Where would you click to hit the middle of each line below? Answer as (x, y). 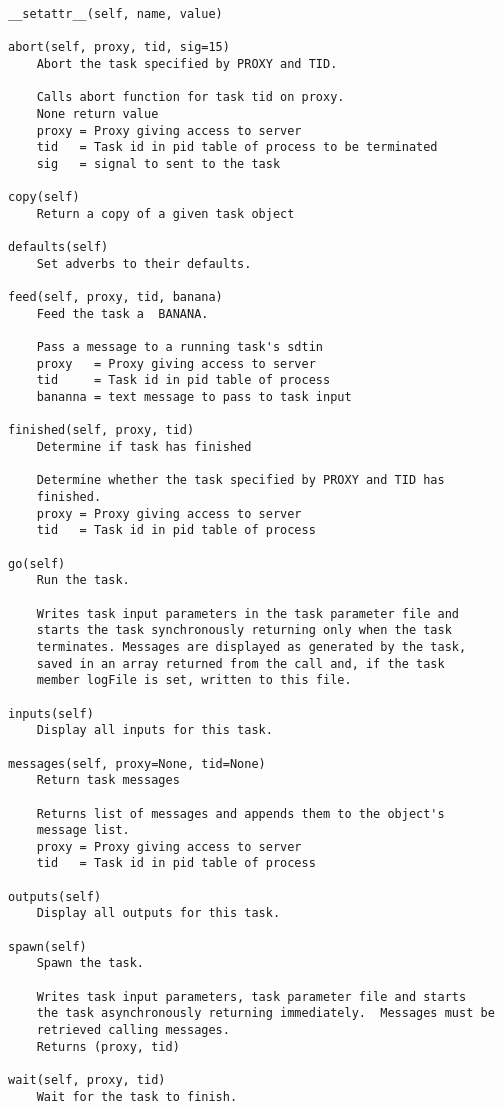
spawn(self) (47, 946)
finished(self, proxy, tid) (101, 430)
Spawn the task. (90, 963)
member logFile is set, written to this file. (194, 680)
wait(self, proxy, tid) (87, 1080)
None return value (97, 113)
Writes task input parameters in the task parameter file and (248, 613)
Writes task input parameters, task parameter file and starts (251, 996)
